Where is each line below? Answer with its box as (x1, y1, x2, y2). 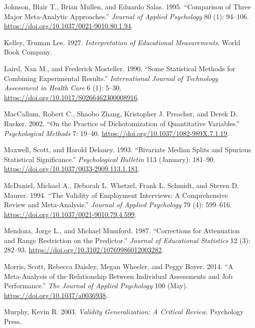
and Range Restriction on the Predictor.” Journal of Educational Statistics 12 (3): (4, 235, 251, 245)
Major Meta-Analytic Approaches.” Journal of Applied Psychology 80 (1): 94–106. (4, 11, 249, 21)
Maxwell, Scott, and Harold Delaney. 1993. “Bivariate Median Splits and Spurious (4, 144, 251, 155)
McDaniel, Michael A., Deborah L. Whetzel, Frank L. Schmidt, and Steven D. (4, 180, 239, 190)
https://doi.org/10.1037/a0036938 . (4, 290, 108, 300)
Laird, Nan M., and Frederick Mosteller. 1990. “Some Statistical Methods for (4, 63, 236, 73)
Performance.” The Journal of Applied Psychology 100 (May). (4, 280, 188, 291)
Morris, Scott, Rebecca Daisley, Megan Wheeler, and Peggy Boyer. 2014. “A (4, 261, 233, 272)
